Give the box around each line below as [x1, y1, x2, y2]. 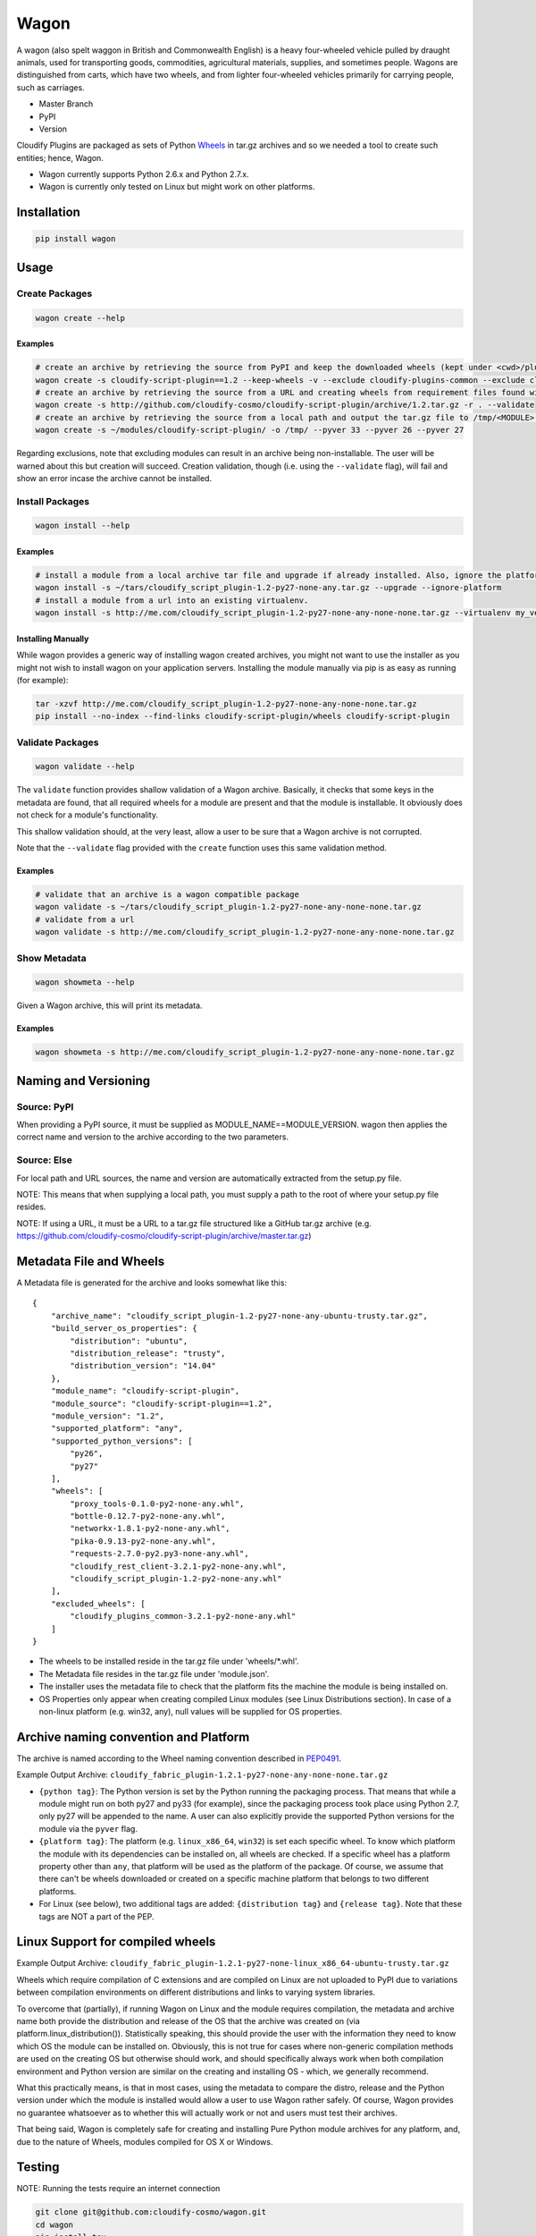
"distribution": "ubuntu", [70, 1335, 188, 1346]
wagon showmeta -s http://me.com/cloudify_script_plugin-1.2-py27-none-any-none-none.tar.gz [35, 1047, 455, 1057]
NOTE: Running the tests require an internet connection [16, 2183, 221, 2194]
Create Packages [16, 287, 93, 300]
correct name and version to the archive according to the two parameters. [16, 1131, 289, 1142]
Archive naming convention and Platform [16, 1729, 250, 1744]
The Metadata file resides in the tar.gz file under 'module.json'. [38, 1668, 270, 1679]
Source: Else [16, 1154, 73, 1166]
